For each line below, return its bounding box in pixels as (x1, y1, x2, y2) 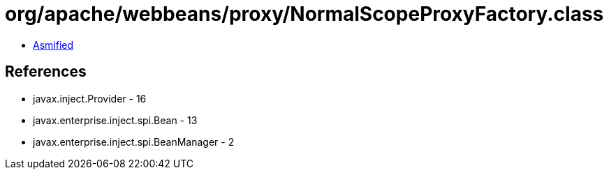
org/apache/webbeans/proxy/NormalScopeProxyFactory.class (5, 2, 604, 26)
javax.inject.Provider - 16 (33, 92, 147, 105)
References (5, 63, 87, 81)
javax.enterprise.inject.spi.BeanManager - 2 (33, 135, 235, 148)
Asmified (33, 38, 74, 51)
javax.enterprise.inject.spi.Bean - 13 (33, 114, 198, 126)
